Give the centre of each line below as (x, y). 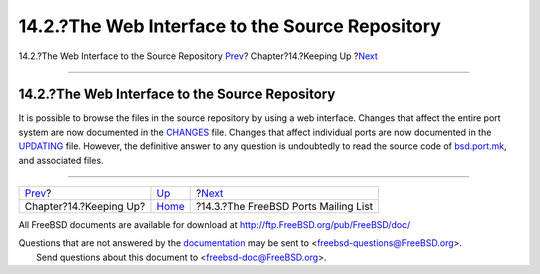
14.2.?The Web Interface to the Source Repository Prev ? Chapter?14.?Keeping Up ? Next (198, 56)
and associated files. (61, 160)
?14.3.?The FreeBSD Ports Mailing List (284, 207)
